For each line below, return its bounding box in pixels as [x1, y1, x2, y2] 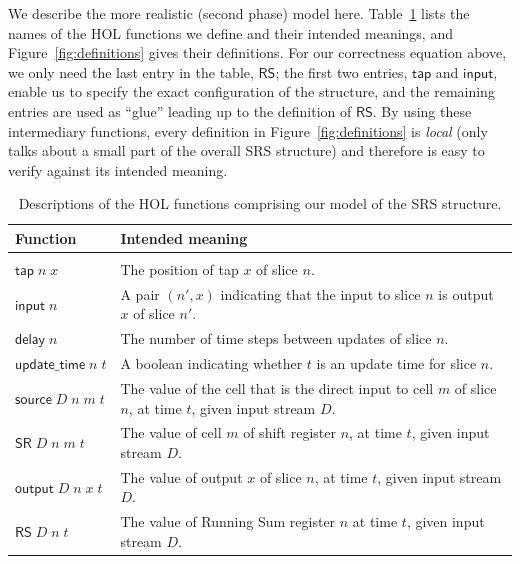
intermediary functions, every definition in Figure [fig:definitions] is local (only [8, 120, 488, 141]
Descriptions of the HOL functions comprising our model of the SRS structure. [18, 193, 502, 214]
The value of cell [120, 422, 222, 443]
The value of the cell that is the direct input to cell [120, 378, 434, 398]
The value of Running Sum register [120, 511, 336, 532]
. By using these [372, 100, 472, 121]
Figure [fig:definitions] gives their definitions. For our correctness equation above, [8, 42, 507, 63]
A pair [120, 283, 160, 304]
